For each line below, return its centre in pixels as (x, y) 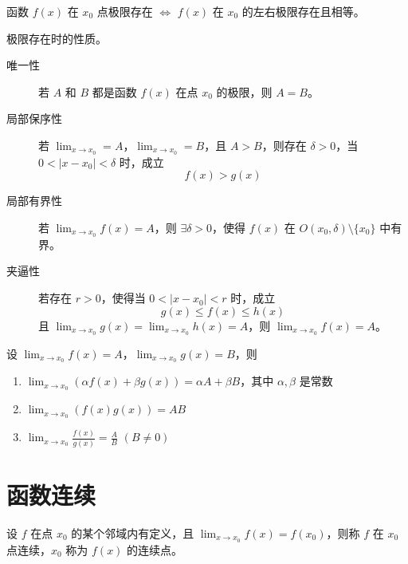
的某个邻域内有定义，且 (133, 532)
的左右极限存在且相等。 (303, 11)
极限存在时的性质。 (57, 38)
